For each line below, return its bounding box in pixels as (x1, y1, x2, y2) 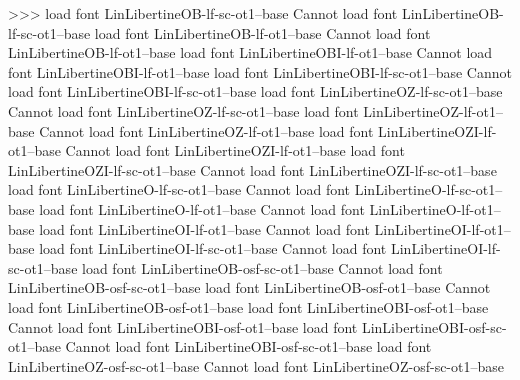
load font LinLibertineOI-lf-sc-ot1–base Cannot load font (39, 238, 387, 259)
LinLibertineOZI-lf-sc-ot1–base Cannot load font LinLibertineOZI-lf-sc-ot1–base (8, 159, 497, 180)
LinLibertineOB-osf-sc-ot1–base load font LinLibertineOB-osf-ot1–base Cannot (8, 277, 491, 298)
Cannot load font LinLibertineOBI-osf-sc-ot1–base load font (65, 336, 432, 357)
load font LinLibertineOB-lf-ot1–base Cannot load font (94, 22, 431, 43)
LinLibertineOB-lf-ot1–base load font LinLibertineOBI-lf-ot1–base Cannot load (8, 42, 493, 63)
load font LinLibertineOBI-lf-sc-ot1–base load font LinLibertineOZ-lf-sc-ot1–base (8, 81, 503, 102)
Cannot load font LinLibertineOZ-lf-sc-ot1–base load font (8, 100, 359, 121)
